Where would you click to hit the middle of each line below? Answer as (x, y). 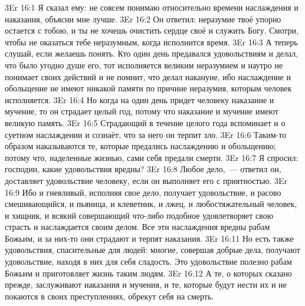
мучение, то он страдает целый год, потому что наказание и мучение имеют (142, 111)
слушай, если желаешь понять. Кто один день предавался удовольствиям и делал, (152, 53)
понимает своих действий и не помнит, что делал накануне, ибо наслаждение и (148, 76)
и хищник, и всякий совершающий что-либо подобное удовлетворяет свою (139, 215)
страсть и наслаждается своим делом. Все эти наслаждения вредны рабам (137, 227)
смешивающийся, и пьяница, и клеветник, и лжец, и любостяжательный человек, (151, 204)
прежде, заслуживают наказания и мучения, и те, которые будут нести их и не (146, 284)
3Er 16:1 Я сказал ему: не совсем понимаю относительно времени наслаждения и (152, 7)
